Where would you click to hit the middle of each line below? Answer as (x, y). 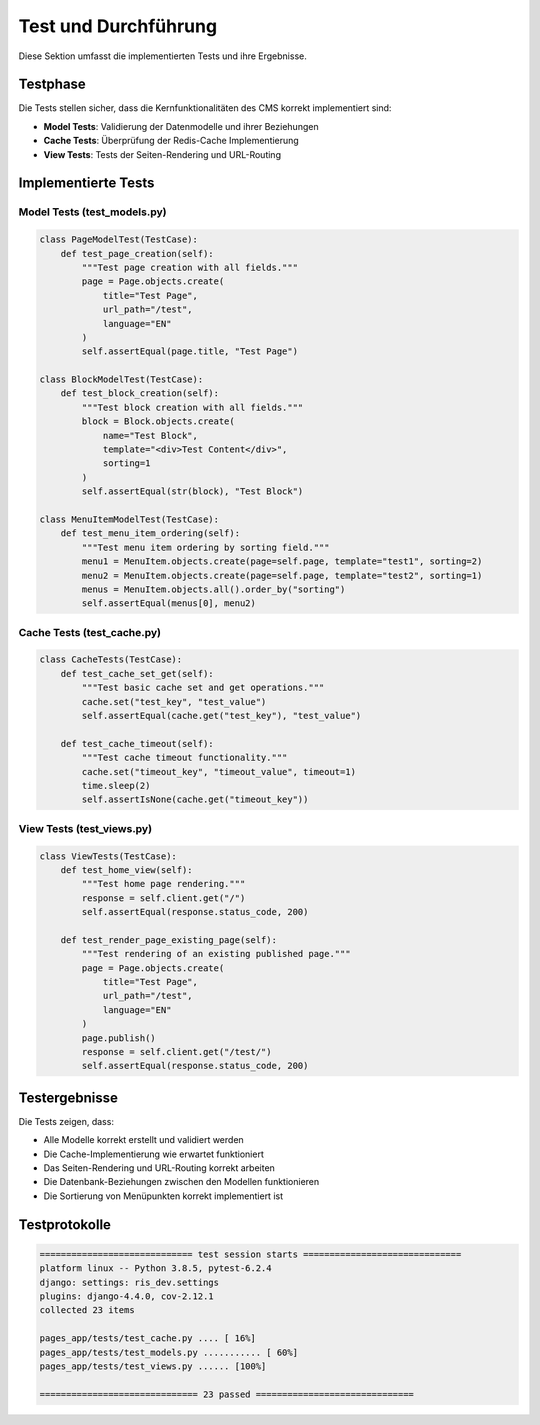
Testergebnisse (68, 1097)
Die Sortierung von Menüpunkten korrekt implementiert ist (163, 1196)
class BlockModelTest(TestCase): (121, 379)
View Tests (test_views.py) (85, 828)
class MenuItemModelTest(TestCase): (129, 519)
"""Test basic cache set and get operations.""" (203, 688)
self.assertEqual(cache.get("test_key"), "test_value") (221, 716)
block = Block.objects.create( (158, 421)
